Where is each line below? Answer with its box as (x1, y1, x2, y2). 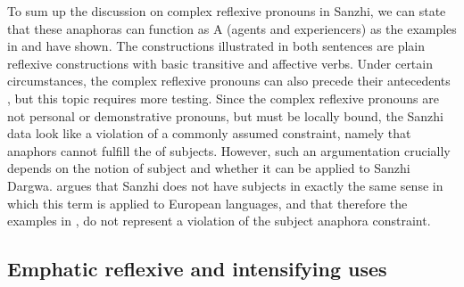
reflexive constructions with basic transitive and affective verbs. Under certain (7, 53, 433, 72)
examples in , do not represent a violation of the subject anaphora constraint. (7, 211, 431, 230)
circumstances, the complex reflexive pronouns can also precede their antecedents (7, 71, 451, 90)
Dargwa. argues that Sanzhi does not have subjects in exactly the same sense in (7, 176, 443, 194)
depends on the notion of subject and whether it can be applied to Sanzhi (7, 159, 410, 177)
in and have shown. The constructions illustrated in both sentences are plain (7, 37, 426, 55)
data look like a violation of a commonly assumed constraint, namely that (7, 124, 411, 143)
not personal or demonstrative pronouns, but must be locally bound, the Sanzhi (7, 106, 443, 125)
